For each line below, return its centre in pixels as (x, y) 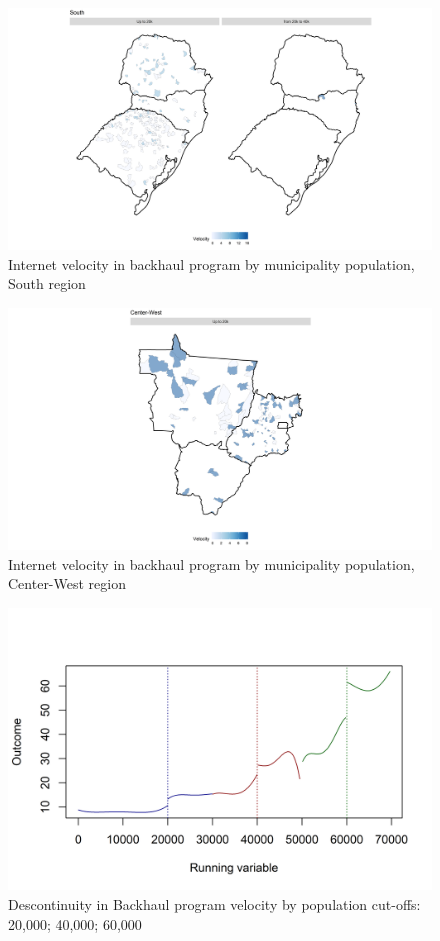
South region (47, 283)
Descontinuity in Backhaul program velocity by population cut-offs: (214, 903)
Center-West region (67, 583)
